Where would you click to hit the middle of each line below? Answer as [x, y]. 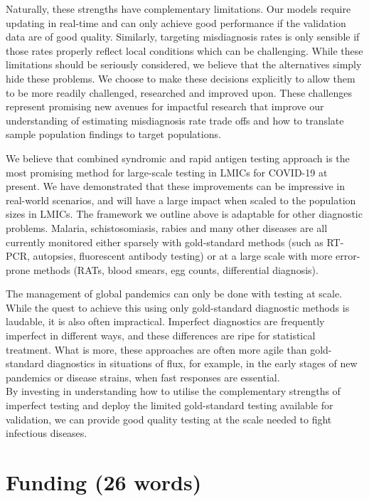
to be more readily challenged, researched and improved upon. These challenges [179, 92]
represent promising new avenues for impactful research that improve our [165, 106]
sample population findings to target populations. [113, 134]
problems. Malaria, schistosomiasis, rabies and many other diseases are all [167, 227]
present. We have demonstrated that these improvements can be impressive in [175, 186]
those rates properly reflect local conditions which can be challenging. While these [184, 50]
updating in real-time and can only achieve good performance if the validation [176, 22]
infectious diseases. [47, 433]
